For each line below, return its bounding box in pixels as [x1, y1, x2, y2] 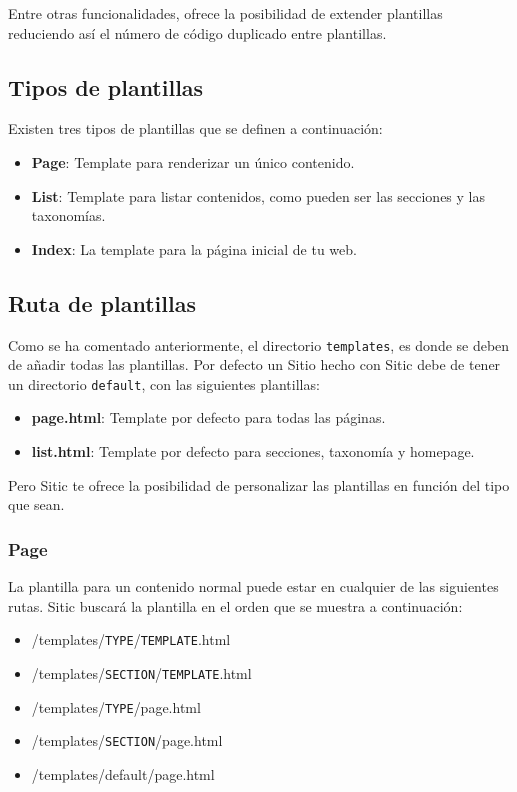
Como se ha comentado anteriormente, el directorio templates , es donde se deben [8, 334, 510, 355]
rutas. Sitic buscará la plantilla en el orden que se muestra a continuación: [8, 595, 463, 616]
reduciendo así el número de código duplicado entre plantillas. [8, 22, 387, 43]
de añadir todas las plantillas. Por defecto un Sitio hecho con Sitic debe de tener [8, 354, 501, 375]
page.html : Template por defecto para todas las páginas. [31, 407, 386, 428]
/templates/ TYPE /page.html [31, 696, 201, 717]
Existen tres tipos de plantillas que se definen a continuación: [8, 118, 383, 139]
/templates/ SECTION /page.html [31, 730, 223, 751]
